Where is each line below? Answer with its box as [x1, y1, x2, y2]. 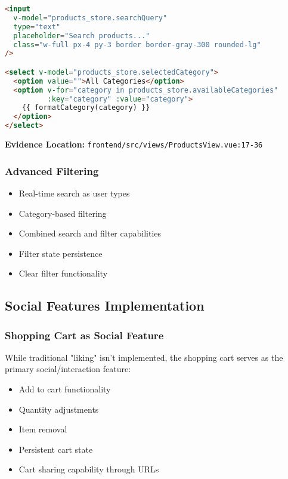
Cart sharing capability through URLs [18, 463, 159, 475]
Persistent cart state [18, 443, 93, 455]
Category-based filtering [18, 207, 107, 219]
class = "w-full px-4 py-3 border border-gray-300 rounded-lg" [13, 40, 261, 49]
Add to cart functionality [18, 383, 111, 395]
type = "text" [13, 22, 61, 31]
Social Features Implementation [5, 296, 205, 315]
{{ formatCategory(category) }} [21, 103, 150, 112]
